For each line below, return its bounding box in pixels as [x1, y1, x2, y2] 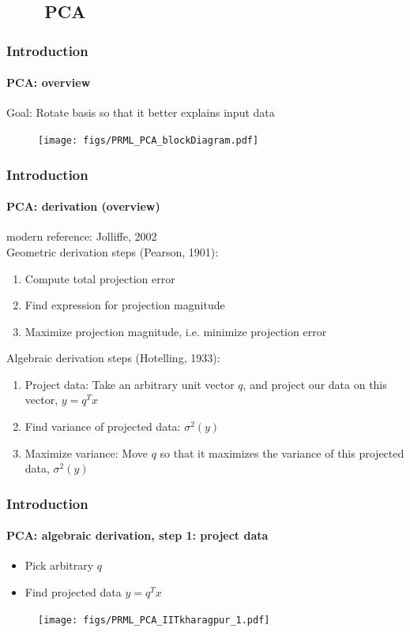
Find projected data [24, 584, 122, 600]
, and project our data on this [243, 376, 387, 392]
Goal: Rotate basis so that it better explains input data [6, 104, 275, 121]
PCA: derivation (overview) [6, 198, 160, 215]
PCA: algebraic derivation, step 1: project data [6, 527, 269, 544]
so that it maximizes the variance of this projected [160, 444, 404, 461]
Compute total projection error [24, 270, 175, 286]
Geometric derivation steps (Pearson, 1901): [6, 243, 219, 260]
